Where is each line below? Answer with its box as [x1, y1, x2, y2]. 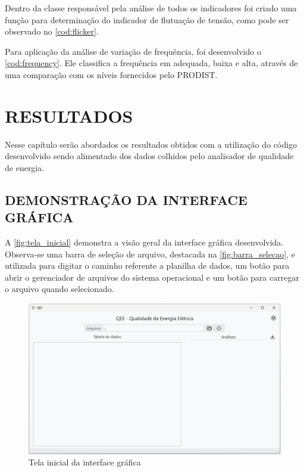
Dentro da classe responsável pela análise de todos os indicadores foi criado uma [5, 2, 297, 14]
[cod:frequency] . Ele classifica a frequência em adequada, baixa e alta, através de [5, 57, 298, 69]
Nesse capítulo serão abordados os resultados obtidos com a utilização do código [5, 138, 297, 150]
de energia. [5, 161, 45, 173]
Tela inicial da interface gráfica [29, 456, 141, 468]
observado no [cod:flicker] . [5, 25, 99, 38]
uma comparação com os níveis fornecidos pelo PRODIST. [5, 68, 218, 80]
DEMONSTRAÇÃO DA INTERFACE [5, 190, 247, 209]
